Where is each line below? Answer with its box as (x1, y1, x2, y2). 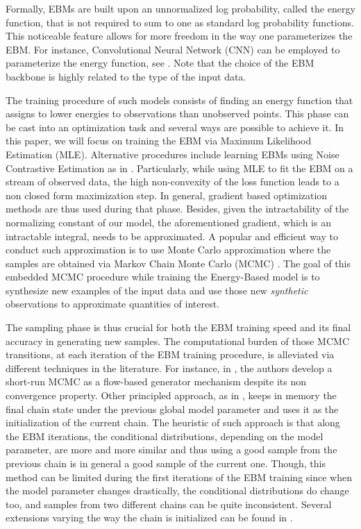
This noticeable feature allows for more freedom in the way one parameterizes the (6, 28, 353, 43)
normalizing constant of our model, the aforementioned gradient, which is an (6, 215, 331, 229)
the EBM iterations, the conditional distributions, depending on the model (6, 428, 324, 443)
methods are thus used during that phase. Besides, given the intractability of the (6, 201, 349, 216)
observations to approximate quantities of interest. (6, 296, 220, 311)
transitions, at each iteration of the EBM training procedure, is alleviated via (6, 347, 335, 362)
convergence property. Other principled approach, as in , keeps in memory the (6, 388, 337, 403)
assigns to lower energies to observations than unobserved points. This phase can (6, 106, 349, 121)
